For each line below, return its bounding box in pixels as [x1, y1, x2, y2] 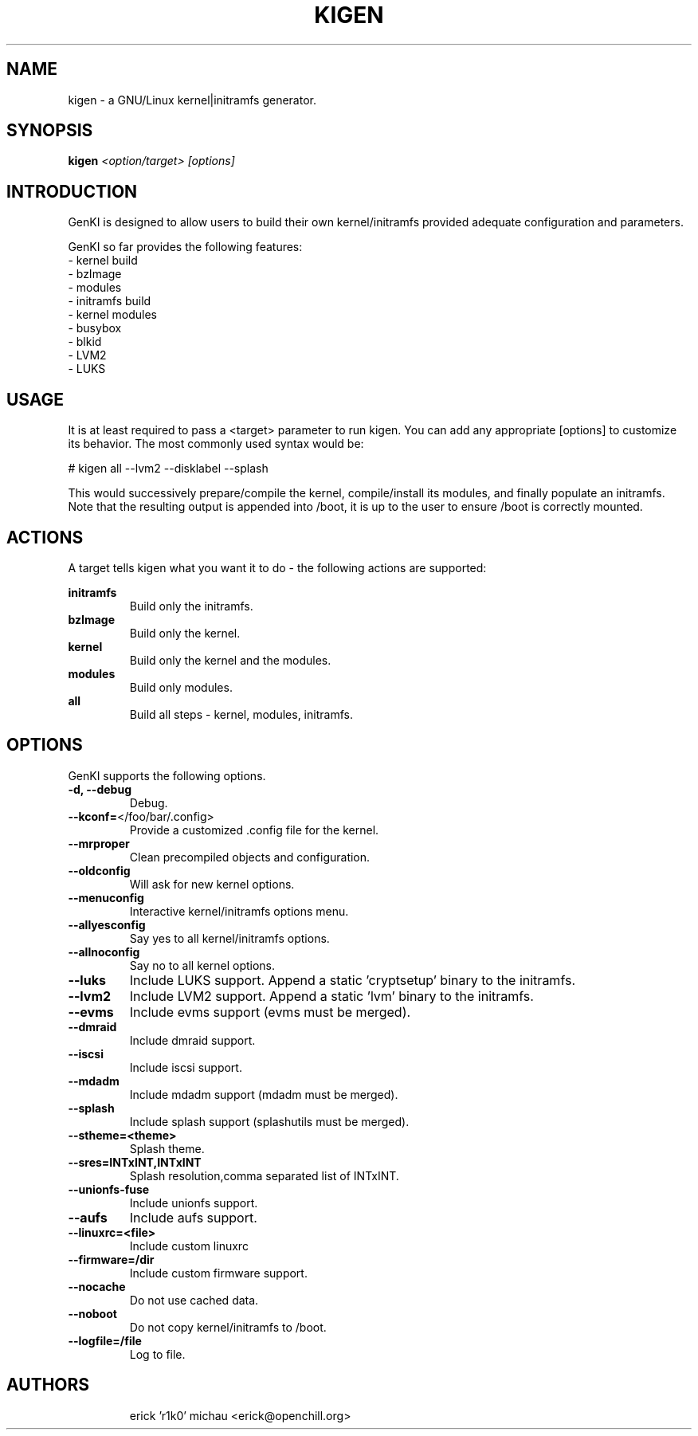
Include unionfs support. [129, 1195, 258, 1210]
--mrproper [68, 836, 130, 850]
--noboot [68, 1306, 117, 1320]
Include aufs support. [129, 1209, 257, 1226]
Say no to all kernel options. [129, 958, 276, 972]
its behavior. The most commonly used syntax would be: [68, 437, 364, 451]
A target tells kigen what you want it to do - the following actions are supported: [68, 560, 487, 575]
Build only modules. [129, 680, 233, 694]
